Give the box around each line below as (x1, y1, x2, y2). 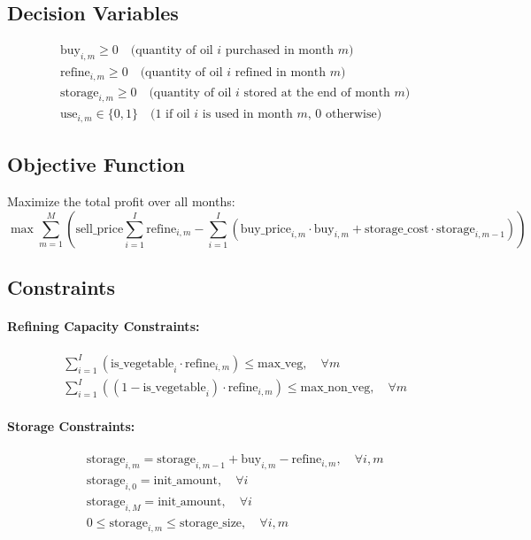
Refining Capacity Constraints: (7, 317, 200, 335)
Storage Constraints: (7, 416, 135, 435)
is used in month (202, 108, 293, 121)
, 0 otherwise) (307, 108, 382, 121)
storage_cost (365, 222, 429, 235)
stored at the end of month (243, 86, 390, 99)
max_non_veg (300, 382, 371, 395)
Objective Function (7, 150, 186, 178)
